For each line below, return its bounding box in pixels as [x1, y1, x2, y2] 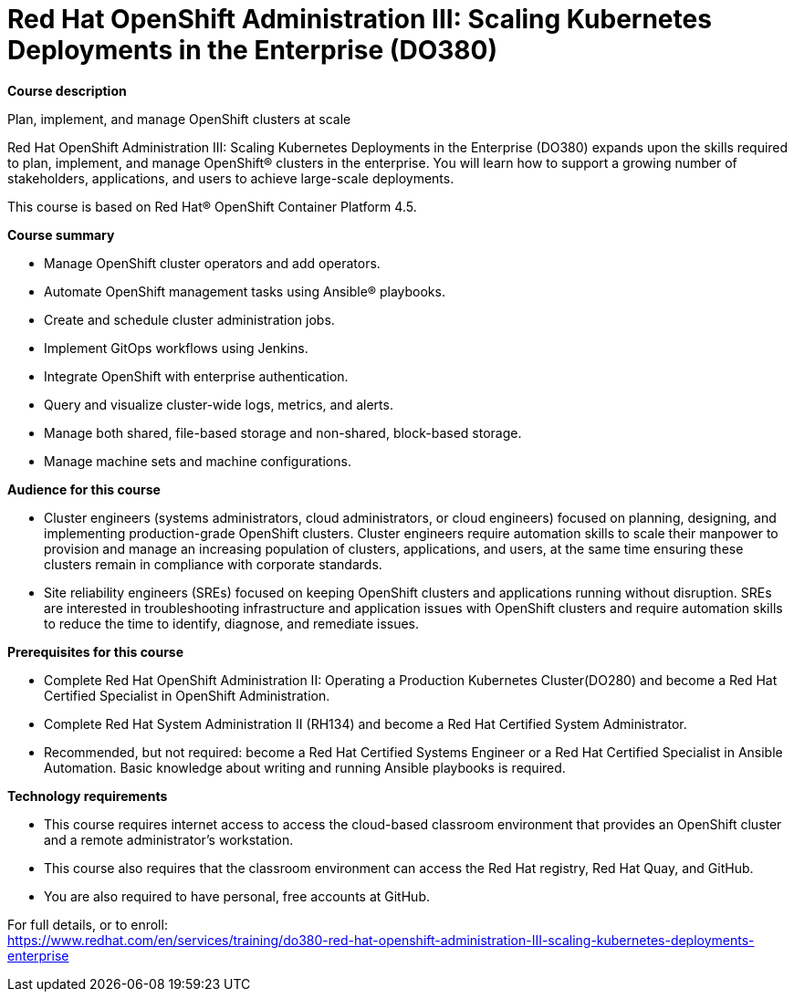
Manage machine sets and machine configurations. [44, 453, 351, 469]
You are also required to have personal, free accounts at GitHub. [44, 888, 430, 904]
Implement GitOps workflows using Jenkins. [44, 339, 308, 356]
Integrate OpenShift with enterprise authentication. [44, 368, 349, 384]
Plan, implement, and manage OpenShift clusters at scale [7, 110, 351, 127]
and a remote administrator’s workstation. [44, 831, 294, 848]
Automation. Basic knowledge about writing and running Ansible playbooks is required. [44, 759, 566, 775]
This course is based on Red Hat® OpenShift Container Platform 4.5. [7, 198, 417, 214]
